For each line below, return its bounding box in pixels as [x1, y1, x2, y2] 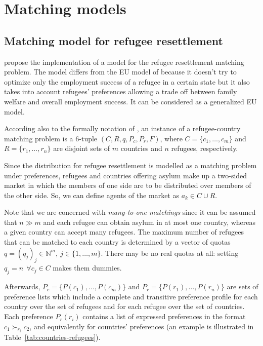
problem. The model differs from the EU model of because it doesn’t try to [4, 66, 237, 77]
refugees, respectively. [171, 143, 238, 153]
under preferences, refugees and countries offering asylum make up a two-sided [4, 170, 247, 180]
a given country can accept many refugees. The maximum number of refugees [4, 226, 244, 237]
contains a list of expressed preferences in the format [82, 311, 246, 322]
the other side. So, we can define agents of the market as [4, 189, 179, 200]
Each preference [4, 311, 53, 322]
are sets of [227, 281, 258, 292]
